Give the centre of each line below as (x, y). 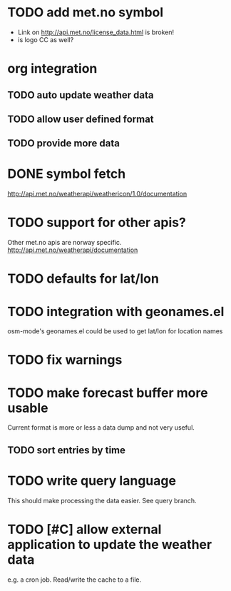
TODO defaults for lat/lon (83, 279)
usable (28, 408)
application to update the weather (110, 544)
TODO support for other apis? (97, 223)
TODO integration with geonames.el (116, 312)
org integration (52, 69)
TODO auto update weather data (81, 95)
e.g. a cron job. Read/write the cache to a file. (74, 580)
